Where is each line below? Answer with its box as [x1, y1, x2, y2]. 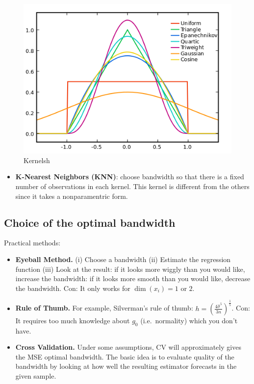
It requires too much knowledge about [15, 315, 130, 325]
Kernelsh [24, 155, 50, 165]
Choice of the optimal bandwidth [4, 215, 176, 230]
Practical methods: [4, 238, 61, 248]
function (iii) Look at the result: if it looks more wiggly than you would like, [15, 264, 245, 274]
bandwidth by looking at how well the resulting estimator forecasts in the [15, 361, 237, 371]
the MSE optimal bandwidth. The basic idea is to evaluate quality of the [15, 351, 234, 361]
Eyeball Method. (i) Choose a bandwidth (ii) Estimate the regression [15, 254, 231, 264]
